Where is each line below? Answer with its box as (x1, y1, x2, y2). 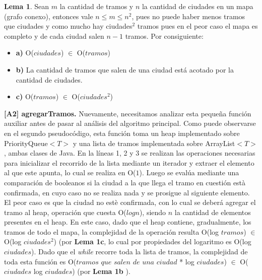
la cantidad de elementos (174, 206, 251, 217)
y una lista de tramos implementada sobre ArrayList (73, 137, 235, 148)
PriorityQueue (4, 137, 48, 148)
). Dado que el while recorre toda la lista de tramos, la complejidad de (31, 246, 248, 257)
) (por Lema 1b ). (72, 266, 130, 276)
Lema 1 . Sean (4, 1, 49, 11)
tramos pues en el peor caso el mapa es (137, 21, 258, 31)
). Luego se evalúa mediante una (139, 167, 239, 178)
